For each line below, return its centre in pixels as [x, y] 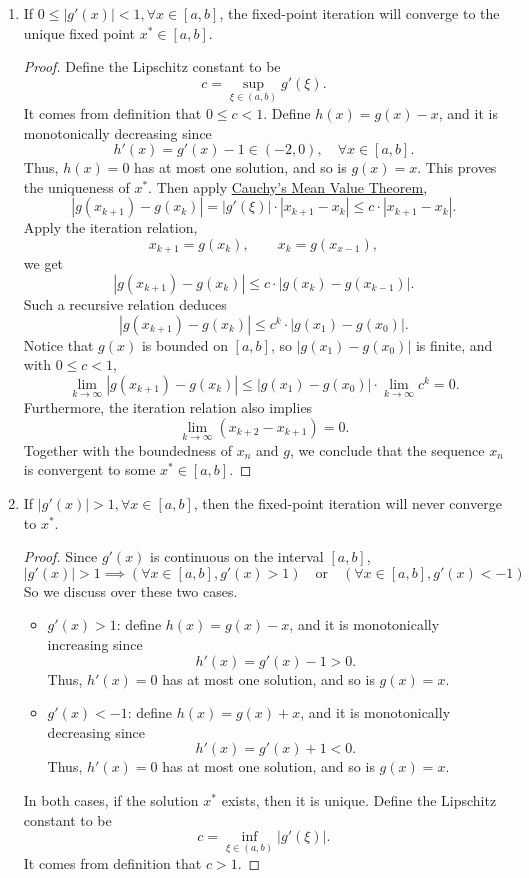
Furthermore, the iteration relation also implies [168, 407]
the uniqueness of [76, 186]
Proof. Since [60, 556]
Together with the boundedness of [128, 449]
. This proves [457, 167]
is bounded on [184, 344]
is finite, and [454, 344]
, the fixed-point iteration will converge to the [359, 13]
